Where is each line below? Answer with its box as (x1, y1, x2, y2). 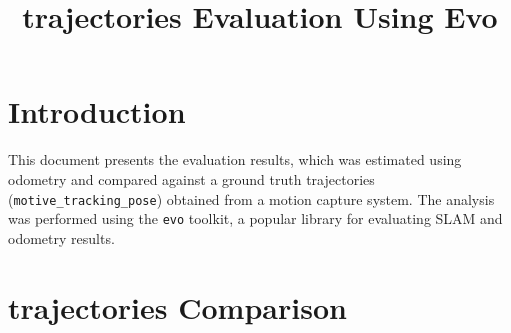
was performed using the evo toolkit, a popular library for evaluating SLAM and (8, 208, 503, 229)
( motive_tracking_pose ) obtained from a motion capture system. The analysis (8, 188, 495, 209)
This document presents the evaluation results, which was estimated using (8, 149, 462, 170)
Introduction (8, 91, 186, 132)
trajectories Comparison (8, 286, 347, 327)
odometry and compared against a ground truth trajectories (8, 168, 375, 189)
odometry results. (8, 227, 115, 248)
